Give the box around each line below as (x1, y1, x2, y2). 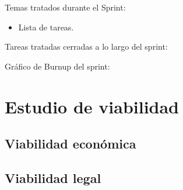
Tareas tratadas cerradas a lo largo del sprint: (5, 40, 168, 53)
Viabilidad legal (5, 168, 101, 186)
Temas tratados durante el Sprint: (5, 1, 126, 13)
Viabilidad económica (5, 134, 136, 153)
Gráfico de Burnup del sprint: (5, 60, 110, 72)
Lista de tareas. (18, 20, 74, 33)
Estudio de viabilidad (5, 94, 180, 118)
